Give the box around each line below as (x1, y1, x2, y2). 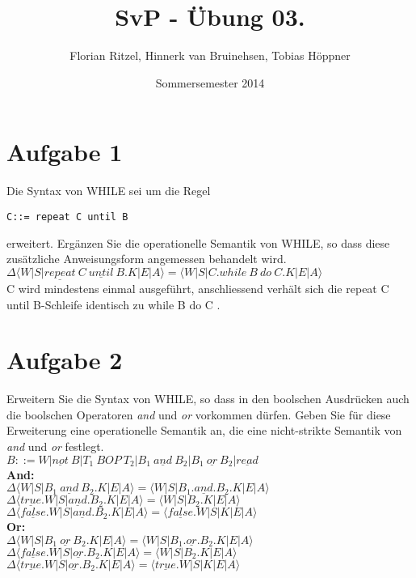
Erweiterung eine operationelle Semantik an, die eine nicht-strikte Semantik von (6, 422, 402, 439)
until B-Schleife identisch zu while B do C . (6, 295, 221, 312)
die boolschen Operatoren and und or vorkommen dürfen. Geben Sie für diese (6, 406, 391, 423)
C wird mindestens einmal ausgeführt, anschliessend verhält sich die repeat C (6, 279, 389, 296)
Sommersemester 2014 (155, 74, 265, 91)
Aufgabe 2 (6, 343, 123, 376)
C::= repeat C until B (6, 210, 128, 223)
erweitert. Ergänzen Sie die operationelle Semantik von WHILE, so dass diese (6, 234, 390, 251)
